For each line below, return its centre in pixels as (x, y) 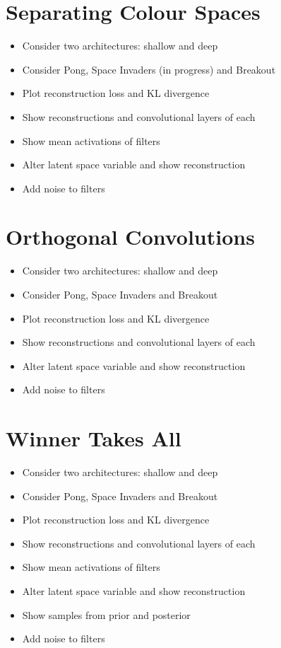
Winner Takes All (94, 438)
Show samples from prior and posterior (106, 614)
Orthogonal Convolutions (130, 237)
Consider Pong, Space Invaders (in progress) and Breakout (149, 69)
